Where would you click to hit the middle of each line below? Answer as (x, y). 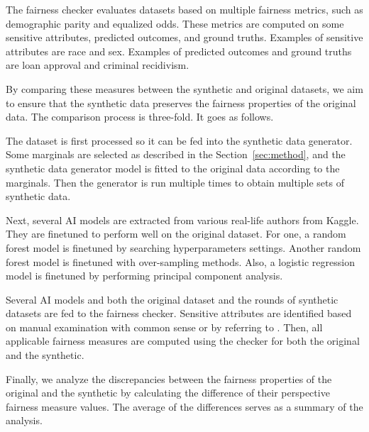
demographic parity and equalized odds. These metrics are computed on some (175, 23)
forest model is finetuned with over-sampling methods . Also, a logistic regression (180, 261)
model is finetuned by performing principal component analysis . (144, 276)
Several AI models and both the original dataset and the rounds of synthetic (172, 299)
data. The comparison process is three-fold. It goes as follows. (140, 117)
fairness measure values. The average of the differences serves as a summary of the (184, 406)
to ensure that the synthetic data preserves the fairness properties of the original (181, 103)
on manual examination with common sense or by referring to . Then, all (164, 327)
